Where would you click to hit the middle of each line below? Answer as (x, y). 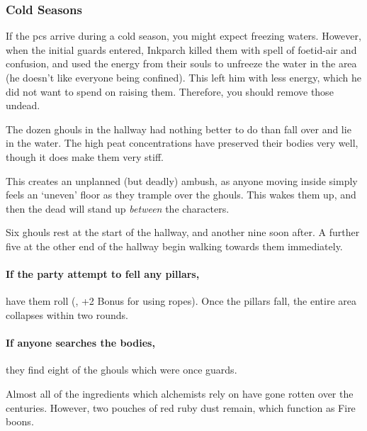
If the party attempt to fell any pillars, (103, 274)
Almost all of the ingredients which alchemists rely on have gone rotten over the (180, 393)
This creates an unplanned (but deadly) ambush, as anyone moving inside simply (182, 180)
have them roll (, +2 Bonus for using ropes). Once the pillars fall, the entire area (181, 301)
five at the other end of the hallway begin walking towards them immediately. (174, 246)
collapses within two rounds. (67, 314)
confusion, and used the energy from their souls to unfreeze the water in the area (181, 63)
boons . (20, 421)
